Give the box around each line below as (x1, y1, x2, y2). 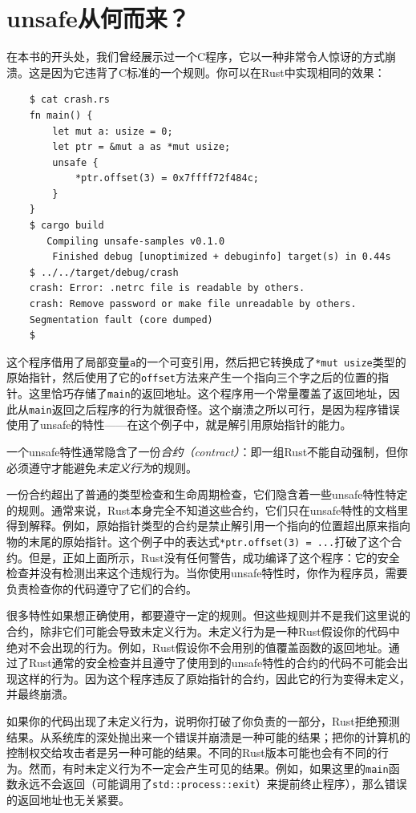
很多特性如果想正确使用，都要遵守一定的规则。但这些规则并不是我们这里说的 (6, 607, 410, 624)
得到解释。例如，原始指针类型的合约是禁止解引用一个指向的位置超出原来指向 (6, 517, 410, 534)
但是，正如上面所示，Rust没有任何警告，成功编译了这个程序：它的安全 (28, 548, 400, 565)
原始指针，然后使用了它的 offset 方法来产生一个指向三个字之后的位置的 (6, 369, 378, 386)
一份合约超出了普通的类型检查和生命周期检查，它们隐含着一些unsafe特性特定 (6, 486, 408, 503)
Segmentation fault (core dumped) (29, 313, 213, 326)
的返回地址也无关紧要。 (6, 791, 130, 808)
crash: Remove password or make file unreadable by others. (29, 298, 357, 310)
